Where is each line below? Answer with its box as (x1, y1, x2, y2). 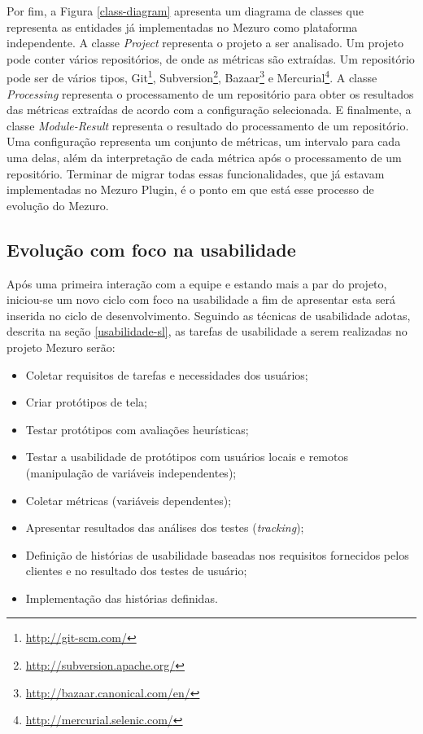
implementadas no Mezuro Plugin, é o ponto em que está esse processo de (7, 181, 374, 198)
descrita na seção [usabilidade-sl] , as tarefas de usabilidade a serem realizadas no (7, 323, 408, 340)
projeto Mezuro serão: (7, 338, 116, 355)
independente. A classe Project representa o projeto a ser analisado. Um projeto (7, 34, 404, 51)
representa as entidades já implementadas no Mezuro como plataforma (7, 18, 358, 35)
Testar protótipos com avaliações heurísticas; (25, 420, 249, 437)
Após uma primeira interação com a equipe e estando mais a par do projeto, (7, 275, 387, 292)
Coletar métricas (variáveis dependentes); (25, 491, 232, 508)
